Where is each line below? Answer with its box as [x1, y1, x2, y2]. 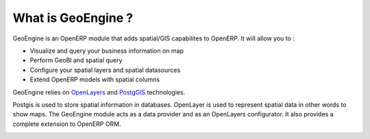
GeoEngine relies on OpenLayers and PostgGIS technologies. [12, 88, 186, 96]
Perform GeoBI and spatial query [29, 56, 123, 64]
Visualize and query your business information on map [29, 47, 184, 55]
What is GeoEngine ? [12, 10, 134, 25]
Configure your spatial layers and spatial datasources [29, 66, 181, 74]
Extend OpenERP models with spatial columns [29, 75, 160, 84]
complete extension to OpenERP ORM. [12, 120, 121, 128]
